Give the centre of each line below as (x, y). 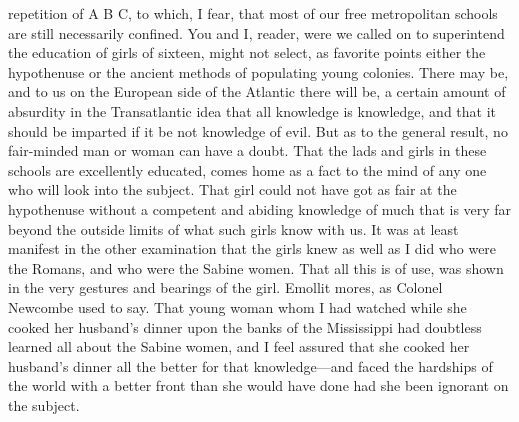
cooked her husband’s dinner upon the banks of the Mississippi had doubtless (245, 326)
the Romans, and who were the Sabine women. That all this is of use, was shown (256, 267)
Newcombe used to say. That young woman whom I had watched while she (237, 306)
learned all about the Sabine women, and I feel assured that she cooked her (239, 346)
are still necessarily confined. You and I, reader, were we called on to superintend (256, 32)
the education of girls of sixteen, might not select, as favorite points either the (247, 52)
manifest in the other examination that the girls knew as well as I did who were (252, 248)
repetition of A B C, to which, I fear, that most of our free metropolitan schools (253, 13)
